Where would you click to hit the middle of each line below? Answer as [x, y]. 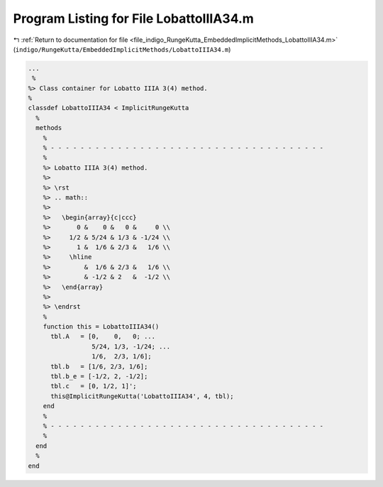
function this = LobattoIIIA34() [101, 327]
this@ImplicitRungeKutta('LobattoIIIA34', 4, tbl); [142, 396]
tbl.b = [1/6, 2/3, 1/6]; [99, 366]
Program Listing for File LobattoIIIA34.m [134, 18]
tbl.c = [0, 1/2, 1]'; [94, 386]
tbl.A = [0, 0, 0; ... [103, 336]
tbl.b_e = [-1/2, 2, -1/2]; [99, 377]
